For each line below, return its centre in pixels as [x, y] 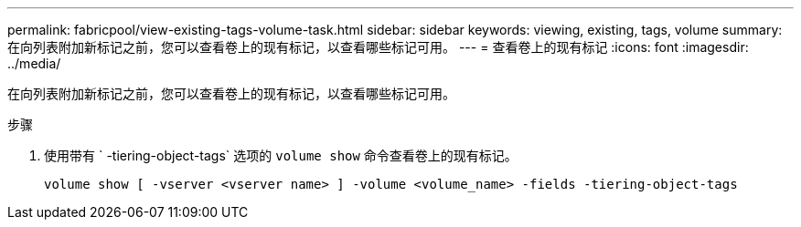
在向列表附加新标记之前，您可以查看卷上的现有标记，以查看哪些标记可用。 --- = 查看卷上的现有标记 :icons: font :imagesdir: [378, 47]
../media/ [34, 63]
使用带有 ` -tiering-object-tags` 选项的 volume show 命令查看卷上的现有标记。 [281, 155]
